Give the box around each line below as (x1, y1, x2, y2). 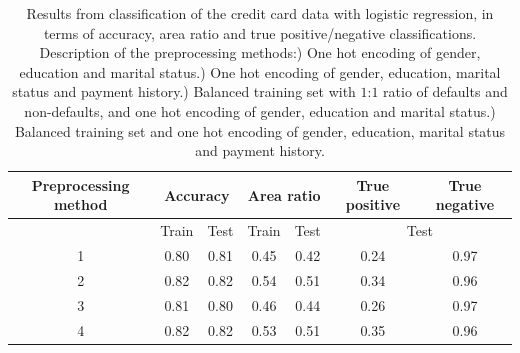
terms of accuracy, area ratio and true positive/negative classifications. (43, 22, 477, 43)
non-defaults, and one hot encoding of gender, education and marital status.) (24, 100, 496, 121)
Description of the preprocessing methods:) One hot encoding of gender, (39, 42, 481, 63)
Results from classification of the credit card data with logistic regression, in (26, 3, 494, 23)
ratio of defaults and (383, 81, 508, 102)
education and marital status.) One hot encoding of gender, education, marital (19, 61, 501, 82)
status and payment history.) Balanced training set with (12, 81, 356, 102)
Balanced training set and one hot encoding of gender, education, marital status (14, 120, 506, 141)
